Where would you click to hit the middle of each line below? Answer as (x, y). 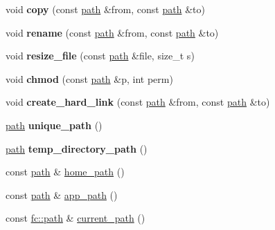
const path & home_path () (65, 172)
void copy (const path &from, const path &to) (105, 9)
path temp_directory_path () (77, 148)
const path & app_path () (62, 194)
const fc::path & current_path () (76, 218)
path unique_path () (54, 125)
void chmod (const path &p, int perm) (89, 78)
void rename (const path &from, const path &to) (112, 32)
